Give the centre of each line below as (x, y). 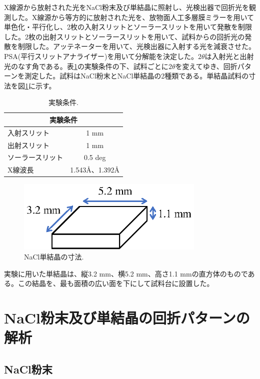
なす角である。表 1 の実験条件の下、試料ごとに (93, 66)
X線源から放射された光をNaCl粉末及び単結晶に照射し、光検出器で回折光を (126, 7)
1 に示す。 (40, 85)
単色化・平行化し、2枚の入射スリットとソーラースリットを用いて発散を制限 (128, 27)
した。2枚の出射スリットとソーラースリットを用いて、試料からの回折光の (124, 36)
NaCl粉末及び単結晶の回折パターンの (127, 317)
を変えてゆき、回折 (206, 66)
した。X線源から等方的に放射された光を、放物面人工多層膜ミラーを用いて (132, 17)
